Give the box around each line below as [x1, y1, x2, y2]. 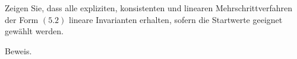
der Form [5, 13, 39, 25]
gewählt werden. [5, 25, 64, 37]
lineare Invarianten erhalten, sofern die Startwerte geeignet [68, 13, 283, 25]
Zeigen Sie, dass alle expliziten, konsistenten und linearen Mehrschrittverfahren [5, 2, 292, 14]
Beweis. [5, 44, 32, 57]
